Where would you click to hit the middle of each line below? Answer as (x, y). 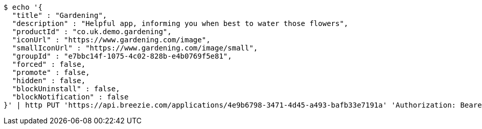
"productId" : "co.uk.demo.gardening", (92, 32)
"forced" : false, (49, 64)
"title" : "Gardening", (60, 15)
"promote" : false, (51, 72)
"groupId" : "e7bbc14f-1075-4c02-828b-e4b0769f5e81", (122, 56)
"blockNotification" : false (70, 97)
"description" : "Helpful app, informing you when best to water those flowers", (180, 23)
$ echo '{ (23, 7)
